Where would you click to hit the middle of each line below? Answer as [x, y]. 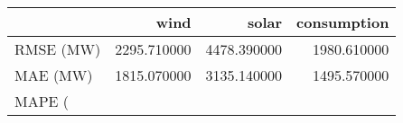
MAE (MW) [54, 75]
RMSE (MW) [58, 49]
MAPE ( [42, 101]
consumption [343, 22]
